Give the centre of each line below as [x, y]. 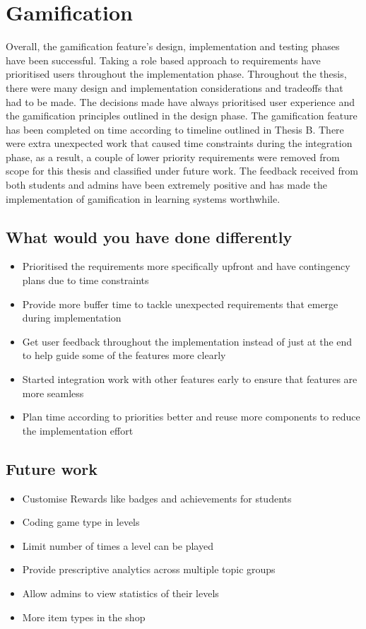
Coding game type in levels [81, 522]
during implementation [72, 318]
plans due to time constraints [85, 280]
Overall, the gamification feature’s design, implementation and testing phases [173, 46]
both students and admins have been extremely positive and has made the [167, 185]
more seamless [53, 393]
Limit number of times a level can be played [118, 545]
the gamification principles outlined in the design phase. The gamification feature [182, 116]
